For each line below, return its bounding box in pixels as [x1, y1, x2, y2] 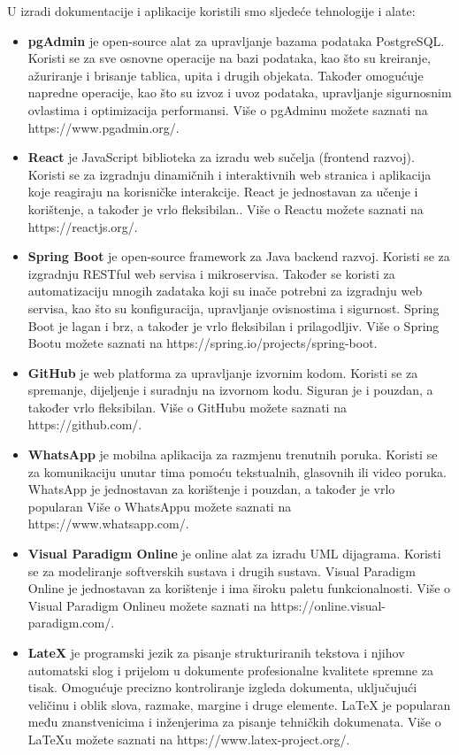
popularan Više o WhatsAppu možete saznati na [27, 497, 292, 515]
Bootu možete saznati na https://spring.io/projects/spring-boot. [27, 334, 378, 352]
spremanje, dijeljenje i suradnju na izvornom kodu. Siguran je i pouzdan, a [27, 381, 433, 399]
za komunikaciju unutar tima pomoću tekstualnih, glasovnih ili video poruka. [27, 462, 447, 481]
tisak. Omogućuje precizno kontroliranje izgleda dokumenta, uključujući [27, 678, 417, 697]
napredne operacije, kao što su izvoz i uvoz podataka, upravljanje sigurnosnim [27, 83, 452, 102]
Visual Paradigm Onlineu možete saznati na [27, 596, 267, 614]
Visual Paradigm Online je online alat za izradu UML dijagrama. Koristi [27, 544, 441, 563]
